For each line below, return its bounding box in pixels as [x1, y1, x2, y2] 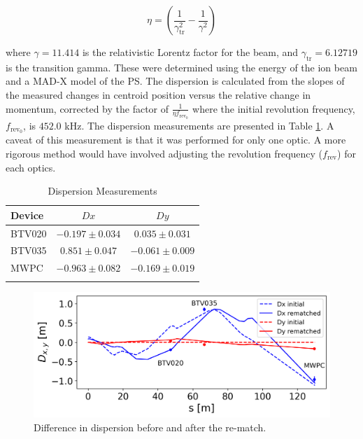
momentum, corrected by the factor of [6, 101, 169, 116]
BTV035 [10, 243, 47, 258]
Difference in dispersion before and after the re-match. [34, 419, 266, 434]
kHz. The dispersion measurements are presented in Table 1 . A [64, 118, 334, 132]
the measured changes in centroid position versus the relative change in [6, 87, 311, 102]
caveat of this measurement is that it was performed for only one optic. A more [6, 132, 346, 147]
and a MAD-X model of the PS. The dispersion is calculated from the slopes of [6, 74, 345, 88]
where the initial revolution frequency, [192, 101, 355, 116]
